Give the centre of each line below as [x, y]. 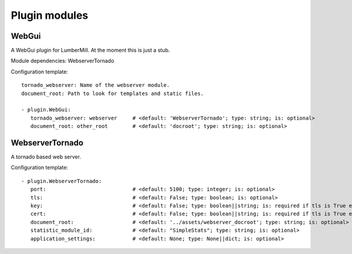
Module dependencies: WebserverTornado [62, 61]
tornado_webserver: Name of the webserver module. [96, 85]
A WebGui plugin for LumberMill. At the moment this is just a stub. [90, 50]
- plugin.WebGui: [46, 110]
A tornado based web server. [46, 157]
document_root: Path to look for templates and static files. [113, 93]
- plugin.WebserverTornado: [62, 181]
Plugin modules [50, 15]
